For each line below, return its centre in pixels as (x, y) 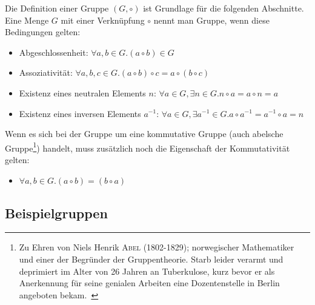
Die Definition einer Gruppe (57, 8)
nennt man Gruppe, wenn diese (211, 20)
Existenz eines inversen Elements (80, 113)
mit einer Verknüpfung (103, 20)
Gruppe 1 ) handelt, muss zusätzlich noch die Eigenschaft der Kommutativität (148, 147)
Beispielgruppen (56, 213)
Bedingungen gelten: (43, 32)
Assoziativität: (46, 72)
